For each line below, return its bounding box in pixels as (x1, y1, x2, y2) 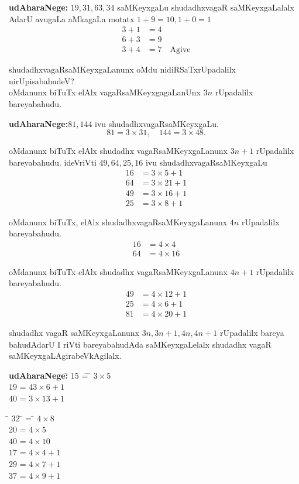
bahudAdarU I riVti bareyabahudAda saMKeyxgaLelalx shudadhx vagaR (9, 338, 271, 350)
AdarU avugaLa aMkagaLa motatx (9, 12, 135, 25)
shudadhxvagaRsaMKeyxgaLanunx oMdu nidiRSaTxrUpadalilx (9, 63, 236, 75)
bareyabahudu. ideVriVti (9, 156, 97, 168)
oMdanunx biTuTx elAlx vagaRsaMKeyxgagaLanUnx (9, 86, 201, 98)
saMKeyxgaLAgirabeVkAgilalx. (9, 349, 122, 362)
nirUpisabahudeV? (9, 74, 74, 87)
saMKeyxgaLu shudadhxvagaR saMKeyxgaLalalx (117, 1, 294, 13)
